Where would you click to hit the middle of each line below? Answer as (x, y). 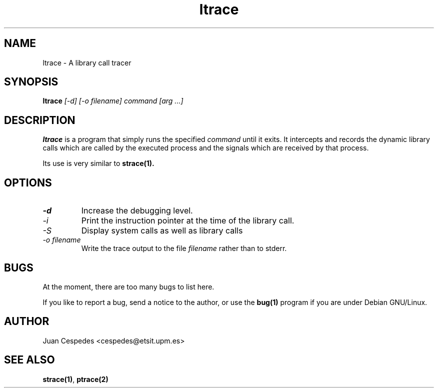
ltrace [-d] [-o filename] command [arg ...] (113, 101)
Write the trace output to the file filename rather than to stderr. (184, 248)
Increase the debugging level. (137, 211)
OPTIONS (28, 182)
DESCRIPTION (40, 120)
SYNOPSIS (31, 82)
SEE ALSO (29, 360)
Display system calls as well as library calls (162, 231)
